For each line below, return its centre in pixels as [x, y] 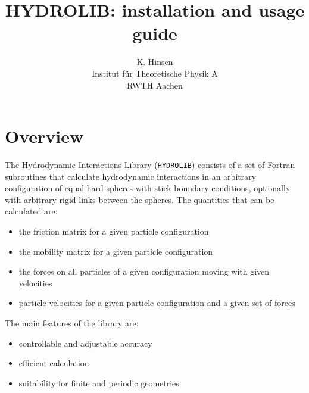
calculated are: [31, 211]
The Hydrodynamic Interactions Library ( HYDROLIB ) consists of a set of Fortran [150, 165]
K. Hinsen [155, 62]
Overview [44, 136]
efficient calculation [54, 363]
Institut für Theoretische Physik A [155, 73]
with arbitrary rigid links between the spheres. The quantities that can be [140, 199]
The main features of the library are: [72, 323]
